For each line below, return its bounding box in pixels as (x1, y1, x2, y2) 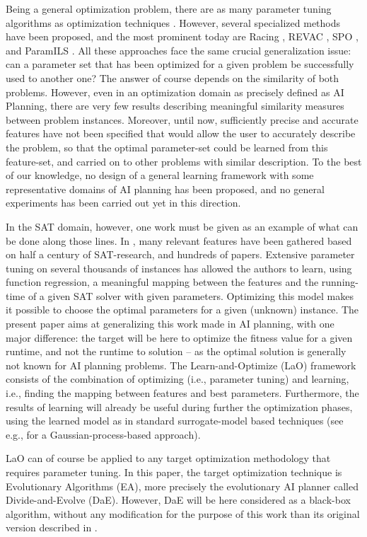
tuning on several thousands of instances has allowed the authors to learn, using (6, 260, 352, 275)
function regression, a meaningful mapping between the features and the (6, 275, 319, 289)
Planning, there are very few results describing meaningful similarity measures (6, 98, 344, 113)
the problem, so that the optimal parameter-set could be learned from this (6, 139, 328, 154)
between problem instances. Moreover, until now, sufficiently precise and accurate (6, 112, 359, 127)
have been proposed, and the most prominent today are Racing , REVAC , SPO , (6, 29, 359, 44)
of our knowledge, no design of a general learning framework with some (6, 168, 314, 183)
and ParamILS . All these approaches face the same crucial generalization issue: (6, 42, 351, 57)
